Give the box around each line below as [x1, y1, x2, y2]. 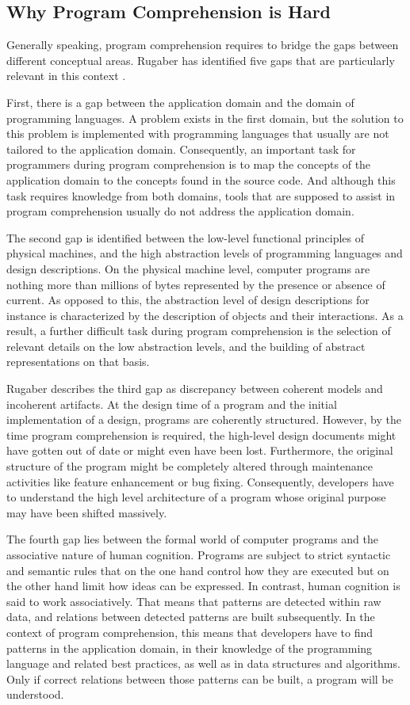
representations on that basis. [6, 353, 150, 370]
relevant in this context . [6, 67, 126, 84]
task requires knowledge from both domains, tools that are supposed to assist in [6, 187, 396, 204]
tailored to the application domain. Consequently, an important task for [6, 140, 356, 157]
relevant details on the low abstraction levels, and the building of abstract [6, 337, 366, 354]
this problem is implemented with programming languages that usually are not [6, 125, 389, 142]
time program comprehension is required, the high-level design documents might [6, 426, 397, 443]
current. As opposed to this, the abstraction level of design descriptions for [6, 292, 370, 308]
